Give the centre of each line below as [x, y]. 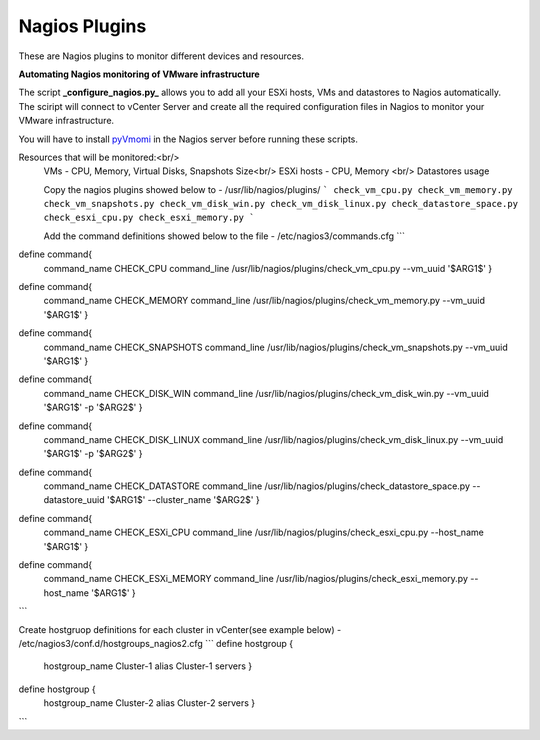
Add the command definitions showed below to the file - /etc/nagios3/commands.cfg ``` [224, 236]
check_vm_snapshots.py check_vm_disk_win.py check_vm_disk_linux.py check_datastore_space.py [281, 204]
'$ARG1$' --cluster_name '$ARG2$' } [183, 500]
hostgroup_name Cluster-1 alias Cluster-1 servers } [148, 666]
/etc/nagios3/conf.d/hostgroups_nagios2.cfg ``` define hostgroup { [156, 643]
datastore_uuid [74, 500]
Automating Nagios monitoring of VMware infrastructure [139, 74]
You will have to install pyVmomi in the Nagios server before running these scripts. [188, 139]
